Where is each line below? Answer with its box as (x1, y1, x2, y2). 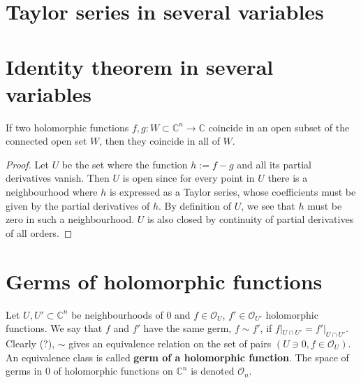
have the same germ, (143, 321, 232, 335)
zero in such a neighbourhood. (6, 212, 135, 226)
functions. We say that (6, 321, 103, 335)
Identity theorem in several (6, 52, 274, 80)
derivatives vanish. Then (6, 171, 110, 185)
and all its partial (237, 157, 311, 171)
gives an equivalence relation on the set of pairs (68, 335, 272, 350)
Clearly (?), (6, 335, 55, 350)
